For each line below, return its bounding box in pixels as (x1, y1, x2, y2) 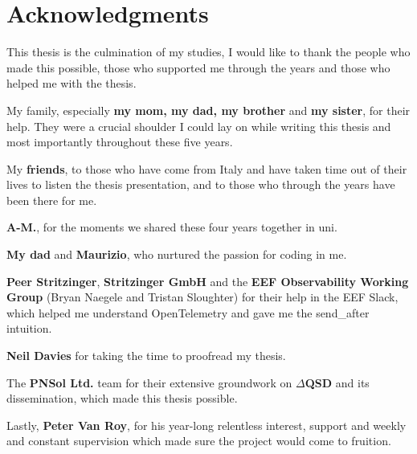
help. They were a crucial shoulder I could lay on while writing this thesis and (6, 117, 391, 134)
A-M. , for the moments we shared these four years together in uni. (6, 219, 337, 235)
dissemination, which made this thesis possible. (6, 390, 238, 407)
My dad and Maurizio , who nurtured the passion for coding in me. (6, 246, 347, 263)
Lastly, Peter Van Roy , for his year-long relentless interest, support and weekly (6, 416, 407, 433)
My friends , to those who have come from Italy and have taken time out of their (6, 160, 407, 177)
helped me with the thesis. (6, 75, 137, 92)
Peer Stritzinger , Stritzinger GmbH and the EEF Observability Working (6, 272, 409, 289)
